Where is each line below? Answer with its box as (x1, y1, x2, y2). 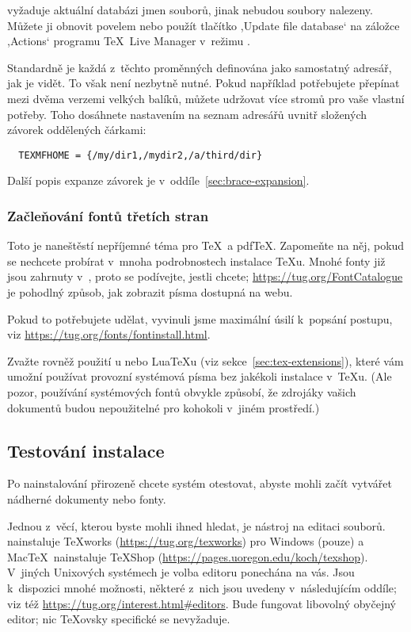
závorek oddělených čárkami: (7, 121, 147, 138)
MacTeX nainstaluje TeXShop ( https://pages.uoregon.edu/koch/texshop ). (7, 548, 368, 565)
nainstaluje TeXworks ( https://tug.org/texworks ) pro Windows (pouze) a (7, 533, 364, 550)
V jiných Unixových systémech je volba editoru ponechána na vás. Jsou (7, 564, 355, 580)
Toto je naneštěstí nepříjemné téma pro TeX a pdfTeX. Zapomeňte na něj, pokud (7, 237, 405, 254)
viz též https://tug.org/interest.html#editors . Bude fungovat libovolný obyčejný (7, 595, 396, 611)
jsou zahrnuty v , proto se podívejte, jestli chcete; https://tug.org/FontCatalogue (7, 268, 403, 285)
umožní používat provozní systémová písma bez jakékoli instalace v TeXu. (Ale (7, 368, 392, 385)
